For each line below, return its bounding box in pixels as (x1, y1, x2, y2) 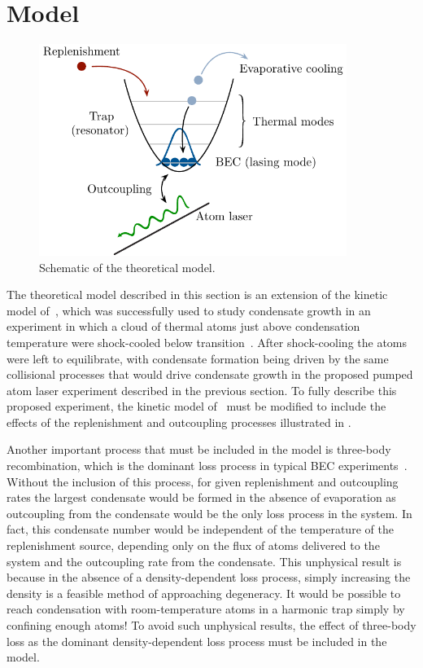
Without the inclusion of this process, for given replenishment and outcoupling (7, 472, 399, 490)
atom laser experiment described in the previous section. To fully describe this (7, 381, 397, 398)
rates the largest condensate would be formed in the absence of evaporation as (7, 489, 396, 506)
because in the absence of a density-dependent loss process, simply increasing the (7, 569, 411, 586)
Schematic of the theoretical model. (39, 258, 216, 275)
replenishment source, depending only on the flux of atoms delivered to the (7, 537, 380, 554)
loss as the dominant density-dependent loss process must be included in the (7, 632, 387, 649)
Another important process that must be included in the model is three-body (7, 441, 391, 458)
